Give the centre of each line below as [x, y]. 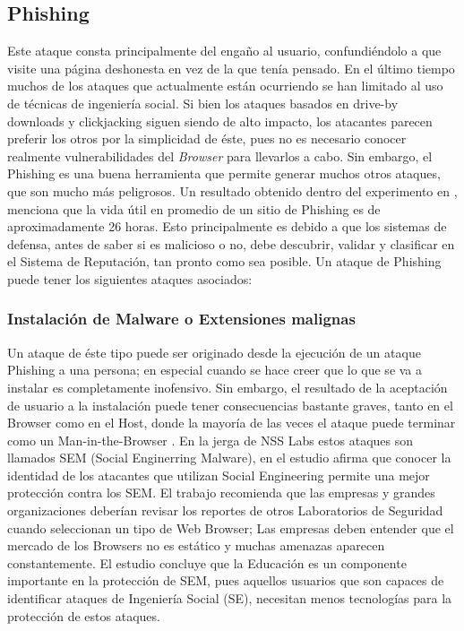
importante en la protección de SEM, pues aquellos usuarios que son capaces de [226, 580]
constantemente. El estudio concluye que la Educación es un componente [207, 562]
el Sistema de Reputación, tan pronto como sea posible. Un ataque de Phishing [224, 261]
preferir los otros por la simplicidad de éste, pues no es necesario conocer [207, 138]
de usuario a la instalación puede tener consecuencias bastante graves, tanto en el [230, 405]
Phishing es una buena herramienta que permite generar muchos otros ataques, [224, 173]
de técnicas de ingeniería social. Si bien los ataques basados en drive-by [203, 103]
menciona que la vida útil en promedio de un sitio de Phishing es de [194, 208]
